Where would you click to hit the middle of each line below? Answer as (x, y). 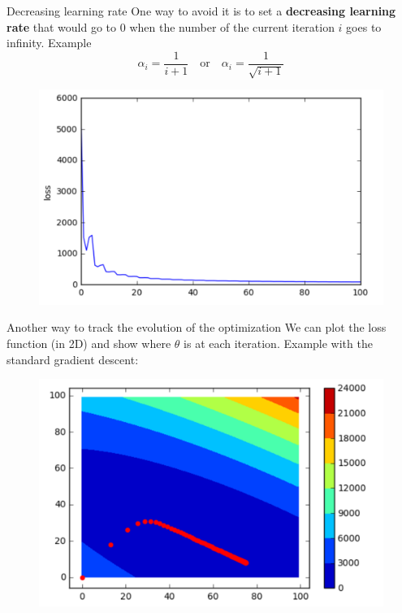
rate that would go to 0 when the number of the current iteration (171, 26)
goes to (364, 26)
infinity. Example (49, 43)
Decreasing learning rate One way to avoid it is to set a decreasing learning (201, 11)
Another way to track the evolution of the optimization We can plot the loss (197, 327)
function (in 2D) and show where (89, 343)
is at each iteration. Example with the (278, 343)
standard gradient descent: (73, 359)
